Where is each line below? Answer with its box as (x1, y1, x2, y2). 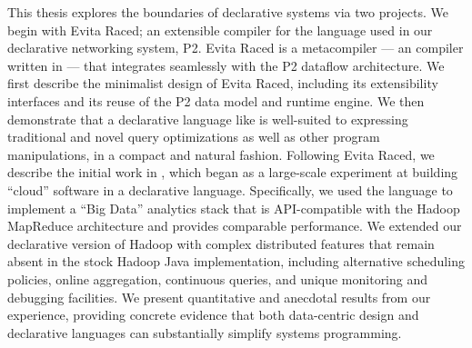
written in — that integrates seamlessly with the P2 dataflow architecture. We (7, 55, 445, 75)
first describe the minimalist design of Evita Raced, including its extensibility (7, 74, 438, 93)
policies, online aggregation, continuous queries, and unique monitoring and (7, 269, 428, 288)
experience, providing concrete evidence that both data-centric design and (7, 305, 419, 324)
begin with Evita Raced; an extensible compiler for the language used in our (7, 20, 433, 39)
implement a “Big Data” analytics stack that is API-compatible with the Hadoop (7, 198, 460, 217)
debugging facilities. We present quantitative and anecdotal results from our (7, 287, 431, 306)
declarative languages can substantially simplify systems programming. (7, 323, 402, 342)
